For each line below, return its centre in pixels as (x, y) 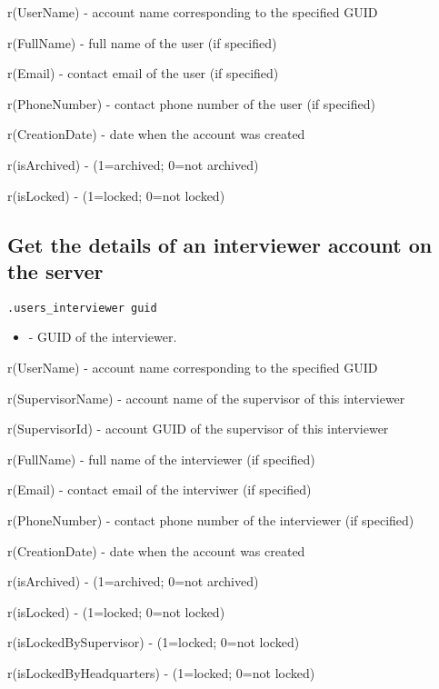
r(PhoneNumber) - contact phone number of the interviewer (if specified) (211, 519)
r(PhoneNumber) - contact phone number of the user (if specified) (191, 103)
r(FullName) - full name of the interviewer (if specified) (161, 459)
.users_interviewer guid (82, 308)
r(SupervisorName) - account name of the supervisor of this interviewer (206, 398)
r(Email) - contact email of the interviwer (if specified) (160, 489)
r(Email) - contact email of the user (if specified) (143, 73)
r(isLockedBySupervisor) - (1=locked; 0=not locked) (154, 642)
